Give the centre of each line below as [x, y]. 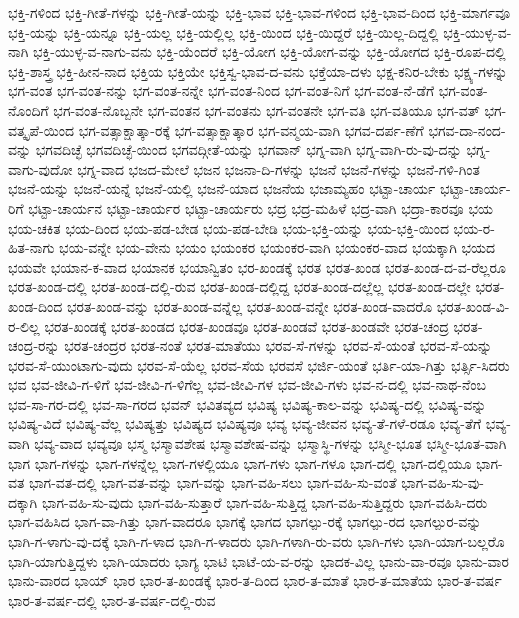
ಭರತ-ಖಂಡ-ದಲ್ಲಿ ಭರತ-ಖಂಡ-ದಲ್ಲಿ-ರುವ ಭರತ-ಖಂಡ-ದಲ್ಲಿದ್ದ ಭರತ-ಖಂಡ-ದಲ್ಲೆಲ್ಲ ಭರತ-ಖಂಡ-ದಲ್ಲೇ [239, 286]
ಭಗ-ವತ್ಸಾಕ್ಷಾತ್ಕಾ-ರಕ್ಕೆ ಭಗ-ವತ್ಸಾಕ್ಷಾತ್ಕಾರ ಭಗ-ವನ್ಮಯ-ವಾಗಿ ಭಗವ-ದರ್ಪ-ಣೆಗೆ [251, 129]
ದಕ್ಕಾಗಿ [23, 501]
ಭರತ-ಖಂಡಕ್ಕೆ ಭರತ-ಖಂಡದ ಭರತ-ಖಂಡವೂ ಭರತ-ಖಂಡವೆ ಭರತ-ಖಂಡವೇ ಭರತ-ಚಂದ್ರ [246, 325]
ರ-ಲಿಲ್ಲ [24, 325]
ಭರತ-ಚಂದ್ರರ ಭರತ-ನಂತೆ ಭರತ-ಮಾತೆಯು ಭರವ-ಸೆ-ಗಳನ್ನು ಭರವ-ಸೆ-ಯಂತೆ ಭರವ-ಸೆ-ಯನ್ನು [278, 345]
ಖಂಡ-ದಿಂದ [35, 305]
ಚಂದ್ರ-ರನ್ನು [34, 345]
